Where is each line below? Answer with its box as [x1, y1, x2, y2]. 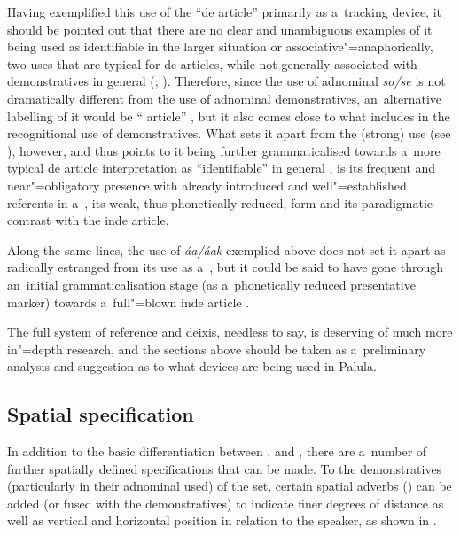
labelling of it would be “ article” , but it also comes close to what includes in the [7, 106, 450, 125]
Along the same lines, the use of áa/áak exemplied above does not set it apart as [7, 240, 446, 259]
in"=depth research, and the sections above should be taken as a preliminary [7, 339, 426, 358]
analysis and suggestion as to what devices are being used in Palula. [7, 357, 377, 376]
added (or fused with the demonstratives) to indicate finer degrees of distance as [7, 493, 444, 512]
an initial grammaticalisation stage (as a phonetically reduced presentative [7, 275, 416, 293]
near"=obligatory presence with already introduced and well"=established [7, 175, 407, 194]
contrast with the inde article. [7, 211, 169, 229]
